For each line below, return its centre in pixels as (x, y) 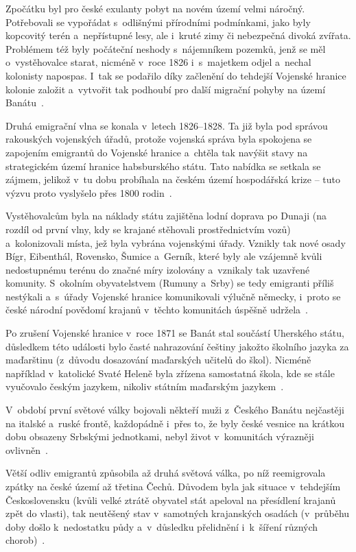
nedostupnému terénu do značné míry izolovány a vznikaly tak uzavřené (158, 269)
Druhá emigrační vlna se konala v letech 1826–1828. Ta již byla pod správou (167, 125)
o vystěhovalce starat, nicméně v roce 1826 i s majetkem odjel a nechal (158, 62)
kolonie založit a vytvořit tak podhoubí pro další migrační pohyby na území (166, 89)
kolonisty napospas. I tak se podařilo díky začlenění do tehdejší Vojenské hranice (176, 75)
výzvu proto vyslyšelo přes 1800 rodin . (89, 192)
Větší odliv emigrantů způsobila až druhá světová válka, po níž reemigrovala (166, 473)
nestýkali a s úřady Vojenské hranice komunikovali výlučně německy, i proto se (173, 296)
